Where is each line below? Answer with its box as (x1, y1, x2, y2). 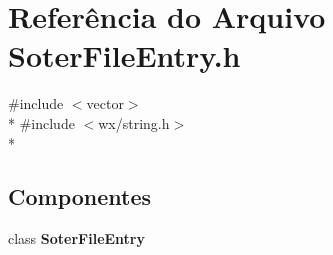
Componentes (8, 181, 152, 212)
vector (86, 93, 124, 114)
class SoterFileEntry (8, 228, 146, 249)
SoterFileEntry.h (8, 35, 241, 76)
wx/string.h (98, 112, 170, 133)
